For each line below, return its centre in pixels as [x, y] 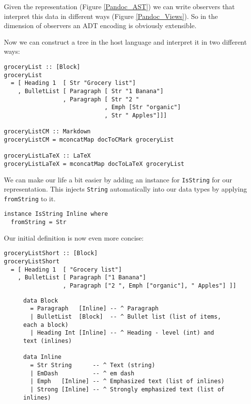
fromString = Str [39, 222]
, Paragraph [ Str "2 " [101, 99]
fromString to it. [30, 198]
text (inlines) [48, 341]
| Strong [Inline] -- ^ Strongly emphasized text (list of [127, 389]
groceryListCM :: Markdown [47, 132]
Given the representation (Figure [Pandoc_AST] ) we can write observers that [119, 6]
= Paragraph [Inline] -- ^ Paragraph [94, 309]
